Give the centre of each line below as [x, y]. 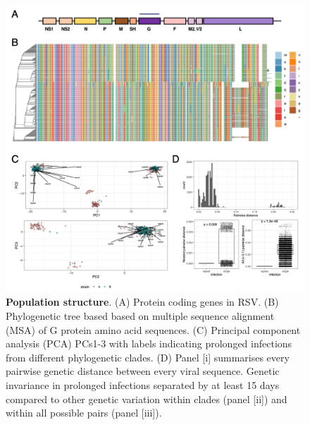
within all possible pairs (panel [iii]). [84, 413]
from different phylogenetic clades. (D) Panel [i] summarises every [148, 357]
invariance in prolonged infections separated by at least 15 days [143, 384]
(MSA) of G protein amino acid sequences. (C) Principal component [153, 329]
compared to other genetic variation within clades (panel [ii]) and [147, 399]
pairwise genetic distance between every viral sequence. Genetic [143, 371]
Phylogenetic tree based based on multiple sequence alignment [140, 315]
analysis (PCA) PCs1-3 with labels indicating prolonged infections [149, 343]
